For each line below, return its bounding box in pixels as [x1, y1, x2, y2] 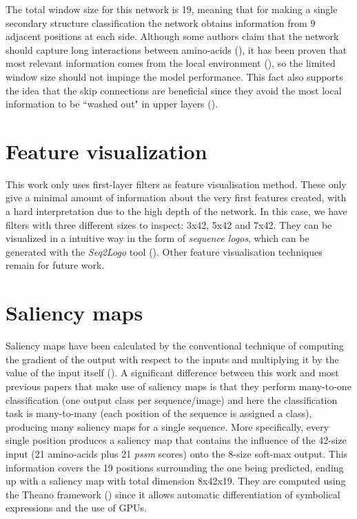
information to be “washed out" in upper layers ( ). [6, 96, 218, 111]
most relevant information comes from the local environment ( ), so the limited [6, 56, 336, 70]
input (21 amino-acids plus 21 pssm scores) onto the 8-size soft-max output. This [6, 446, 348, 460]
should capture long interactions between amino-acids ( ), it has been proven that [6, 42, 347, 57]
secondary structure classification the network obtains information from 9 [6, 15, 316, 30]
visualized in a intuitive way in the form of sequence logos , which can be [6, 231, 309, 245]
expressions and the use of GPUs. [6, 500, 147, 515]
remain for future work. [6, 258, 105, 272]
